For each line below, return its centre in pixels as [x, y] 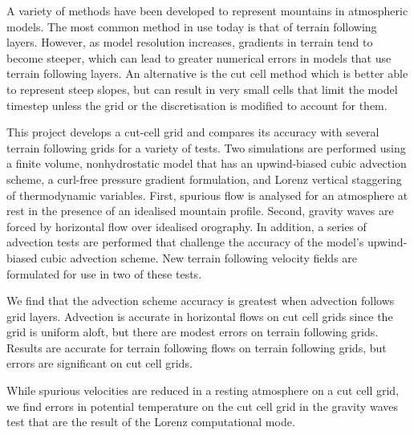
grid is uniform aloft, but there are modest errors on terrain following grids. [193, 332]
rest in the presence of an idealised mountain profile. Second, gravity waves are [200, 211]
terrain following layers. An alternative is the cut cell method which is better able [207, 73]
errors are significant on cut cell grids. [99, 363]
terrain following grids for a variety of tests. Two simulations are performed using [206, 147]
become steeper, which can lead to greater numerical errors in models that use [199, 57]
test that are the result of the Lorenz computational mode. [151, 422]
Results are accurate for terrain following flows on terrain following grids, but [197, 347]
